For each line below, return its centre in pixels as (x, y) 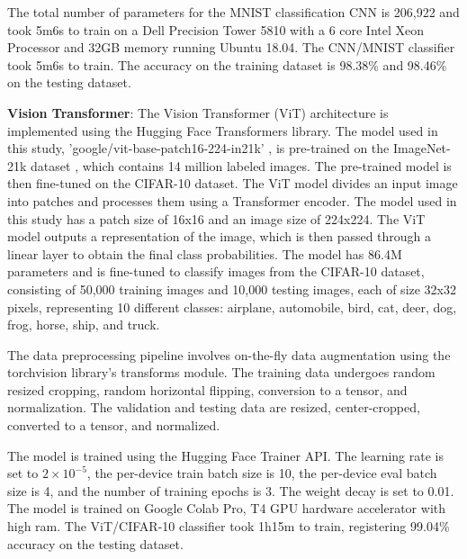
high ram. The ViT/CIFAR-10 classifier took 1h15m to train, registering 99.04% (229, 526)
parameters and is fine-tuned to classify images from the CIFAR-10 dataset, (216, 271)
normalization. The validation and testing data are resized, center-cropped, (214, 407)
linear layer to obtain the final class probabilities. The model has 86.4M (205, 253)
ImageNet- (422, 148)
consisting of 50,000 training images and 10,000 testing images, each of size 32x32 (232, 289)
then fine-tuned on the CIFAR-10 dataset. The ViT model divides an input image (233, 183)
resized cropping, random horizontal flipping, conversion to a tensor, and (207, 389)
